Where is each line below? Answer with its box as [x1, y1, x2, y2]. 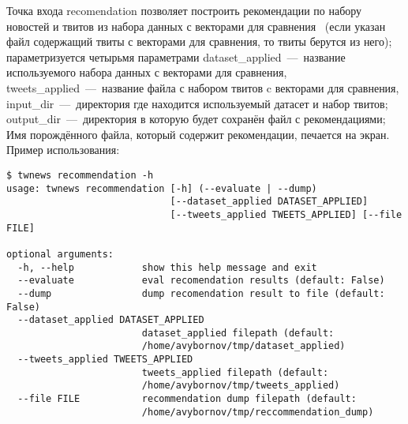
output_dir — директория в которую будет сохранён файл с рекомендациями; [6, 111, 386, 127]
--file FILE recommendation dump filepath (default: [17, 393, 357, 405]
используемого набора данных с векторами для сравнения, [6, 64, 287, 81]
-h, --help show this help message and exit [17, 261, 317, 273]
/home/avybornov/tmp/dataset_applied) [141, 340, 346, 352]
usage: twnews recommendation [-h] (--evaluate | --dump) [6, 182, 317, 194]
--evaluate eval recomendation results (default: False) [17, 275, 385, 287]
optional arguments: [6, 248, 114, 260]
